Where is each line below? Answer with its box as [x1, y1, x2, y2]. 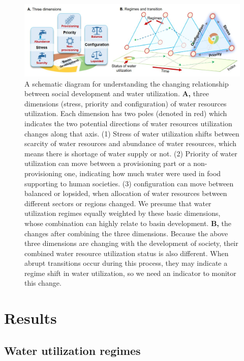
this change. [24, 277, 62, 288]
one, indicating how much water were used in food [64, 168, 221, 178]
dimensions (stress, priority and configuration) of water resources [24, 98, 227, 108]
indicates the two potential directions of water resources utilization [24, 118, 232, 128]
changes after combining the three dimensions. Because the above [24, 228, 228, 238]
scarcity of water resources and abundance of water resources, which [24, 138, 237, 149]
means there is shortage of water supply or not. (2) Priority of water [24, 148, 237, 158]
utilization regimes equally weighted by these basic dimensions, [24, 208, 221, 218]
